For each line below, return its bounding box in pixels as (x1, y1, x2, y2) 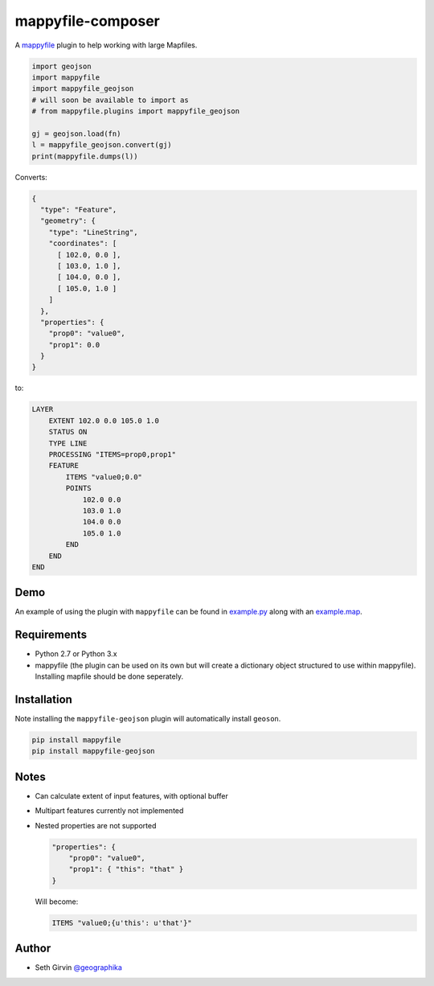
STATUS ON (48, 427, 88, 437)
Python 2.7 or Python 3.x (35, 649, 117, 659)
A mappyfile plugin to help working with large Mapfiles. (14, 40, 198, 50)
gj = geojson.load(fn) (31, 129, 121, 138)
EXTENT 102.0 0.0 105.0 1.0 (48, 416, 160, 425)
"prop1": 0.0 (48, 340, 100, 349)
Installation (14, 692, 72, 706)
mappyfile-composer (14, 12, 160, 30)
